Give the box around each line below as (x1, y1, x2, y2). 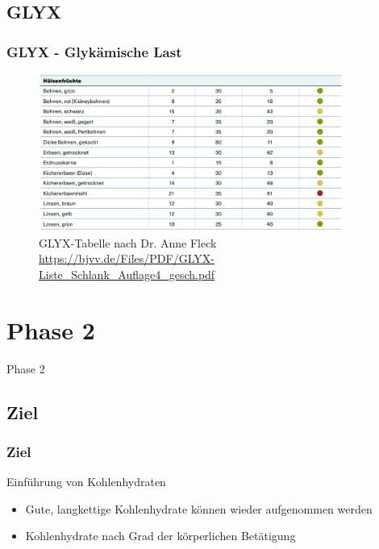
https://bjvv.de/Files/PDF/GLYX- (39, 250, 214, 267)
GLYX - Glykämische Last (6, 41, 182, 61)
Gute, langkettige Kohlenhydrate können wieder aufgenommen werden (25, 500, 373, 517)
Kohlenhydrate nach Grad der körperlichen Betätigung (25, 527, 296, 544)
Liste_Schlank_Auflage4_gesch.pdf (39, 265, 215, 282)
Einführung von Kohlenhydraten (6, 473, 166, 490)
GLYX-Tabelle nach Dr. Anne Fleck (39, 234, 217, 251)
